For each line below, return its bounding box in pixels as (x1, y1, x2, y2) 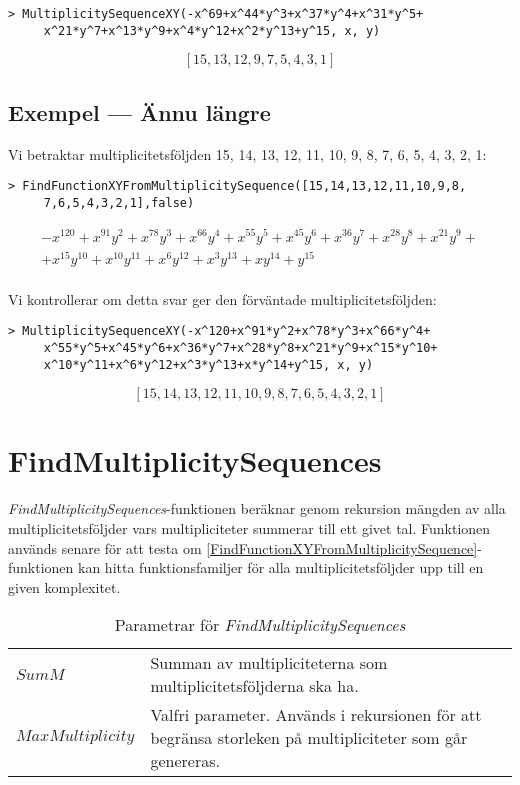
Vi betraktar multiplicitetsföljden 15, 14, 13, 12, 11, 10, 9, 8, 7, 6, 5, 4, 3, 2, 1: (8, 143, 487, 164)
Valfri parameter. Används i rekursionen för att (150, 703, 482, 727)
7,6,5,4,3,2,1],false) (43, 195, 195, 210)
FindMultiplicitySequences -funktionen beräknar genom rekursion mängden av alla (8, 498, 506, 519)
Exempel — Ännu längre (8, 96, 271, 127)
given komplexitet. (8, 576, 121, 597)
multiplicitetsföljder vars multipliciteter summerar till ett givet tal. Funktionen (8, 517, 491, 538)
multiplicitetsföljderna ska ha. (150, 674, 359, 698)
